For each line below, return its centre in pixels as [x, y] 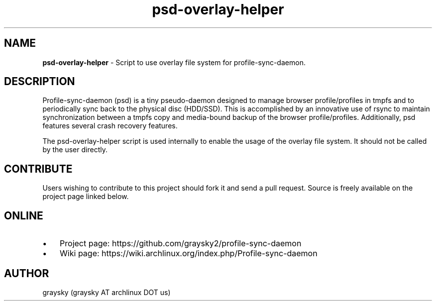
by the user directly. [75, 150]
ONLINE [24, 215]
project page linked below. [86, 197]
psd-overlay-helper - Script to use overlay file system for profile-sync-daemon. [174, 62]
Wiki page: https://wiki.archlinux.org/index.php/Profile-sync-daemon [189, 254]
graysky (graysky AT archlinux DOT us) [107, 292]
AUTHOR [27, 273]
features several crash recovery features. [110, 126]
